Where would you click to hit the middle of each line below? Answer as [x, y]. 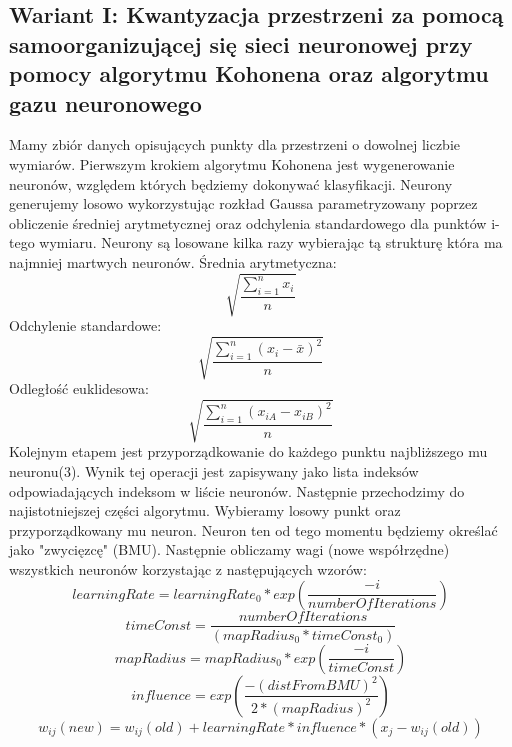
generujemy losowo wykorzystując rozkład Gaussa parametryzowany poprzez [243, 203]
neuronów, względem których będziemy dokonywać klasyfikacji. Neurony [231, 183]
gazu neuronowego [105, 102]
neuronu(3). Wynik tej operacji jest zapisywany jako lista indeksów [214, 470]
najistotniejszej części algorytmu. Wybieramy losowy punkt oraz [205, 510]
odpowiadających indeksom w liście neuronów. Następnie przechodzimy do [237, 490]
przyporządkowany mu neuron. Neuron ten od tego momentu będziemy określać [253, 529]
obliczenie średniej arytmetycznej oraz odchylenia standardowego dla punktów [248, 222]
